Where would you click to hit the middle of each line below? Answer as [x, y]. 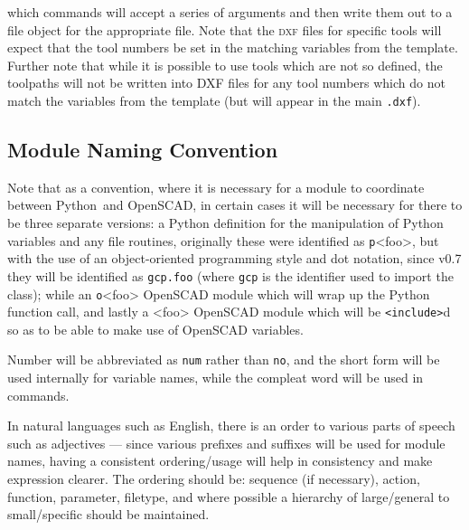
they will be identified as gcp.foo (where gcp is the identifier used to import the [230, 275]
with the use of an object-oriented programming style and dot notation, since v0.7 [234, 258]
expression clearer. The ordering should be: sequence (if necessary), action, [214, 479]
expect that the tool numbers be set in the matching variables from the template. [233, 47]
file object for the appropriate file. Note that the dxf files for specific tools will [225, 29]
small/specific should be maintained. [108, 514]
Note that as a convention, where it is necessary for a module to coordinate [216, 187]
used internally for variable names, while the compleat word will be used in [216, 378]
